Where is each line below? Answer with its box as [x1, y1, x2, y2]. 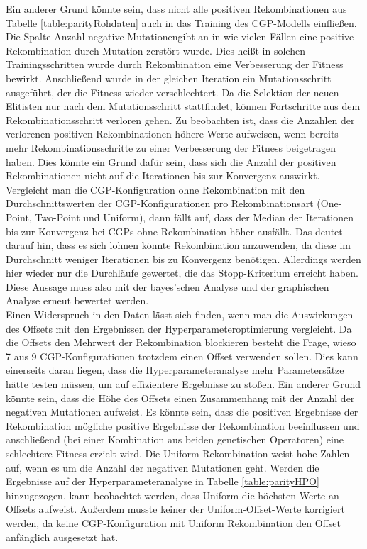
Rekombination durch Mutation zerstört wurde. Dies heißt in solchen [6, 43, 305, 57]
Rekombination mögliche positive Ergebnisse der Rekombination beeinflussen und [6, 418, 360, 433]
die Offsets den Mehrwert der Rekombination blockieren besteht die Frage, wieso [6, 335, 356, 350]
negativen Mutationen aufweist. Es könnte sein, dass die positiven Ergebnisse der [6, 404, 358, 419]
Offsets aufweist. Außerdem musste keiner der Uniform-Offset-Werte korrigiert [6, 501, 345, 516]
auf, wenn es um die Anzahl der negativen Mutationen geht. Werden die [6, 460, 319, 475]
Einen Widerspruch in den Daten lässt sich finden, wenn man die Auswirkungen [6, 307, 354, 322]
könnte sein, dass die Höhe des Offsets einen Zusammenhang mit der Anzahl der [6, 390, 355, 405]
